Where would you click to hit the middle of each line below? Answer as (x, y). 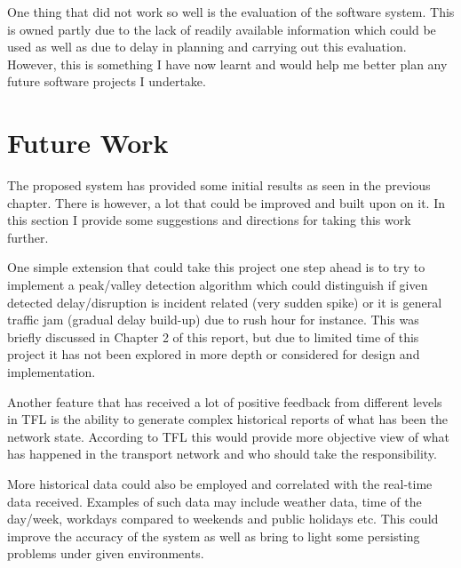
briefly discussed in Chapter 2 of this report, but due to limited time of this (213, 336)
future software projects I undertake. (107, 81)
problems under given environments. (106, 553)
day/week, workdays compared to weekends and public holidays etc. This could (223, 519)
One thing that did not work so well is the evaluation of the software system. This (231, 12)
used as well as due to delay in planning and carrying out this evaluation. (207, 47)
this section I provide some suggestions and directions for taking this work (209, 220)
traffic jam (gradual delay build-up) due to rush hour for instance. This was (213, 320)
